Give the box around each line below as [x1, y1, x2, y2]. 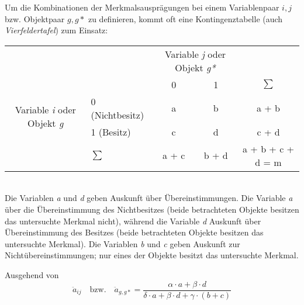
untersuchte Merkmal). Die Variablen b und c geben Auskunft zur [5, 237, 240, 249]
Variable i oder [15, 103, 76, 117]
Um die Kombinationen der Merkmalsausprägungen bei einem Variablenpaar [5, 1, 279, 13]
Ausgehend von [5, 268, 59, 280]
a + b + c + [243, 141, 295, 155]
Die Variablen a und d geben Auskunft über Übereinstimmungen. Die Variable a [5, 192, 293, 204]
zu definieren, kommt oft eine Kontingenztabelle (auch [88, 12, 283, 25]
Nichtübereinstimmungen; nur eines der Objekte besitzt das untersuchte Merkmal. [5, 249, 299, 261]
